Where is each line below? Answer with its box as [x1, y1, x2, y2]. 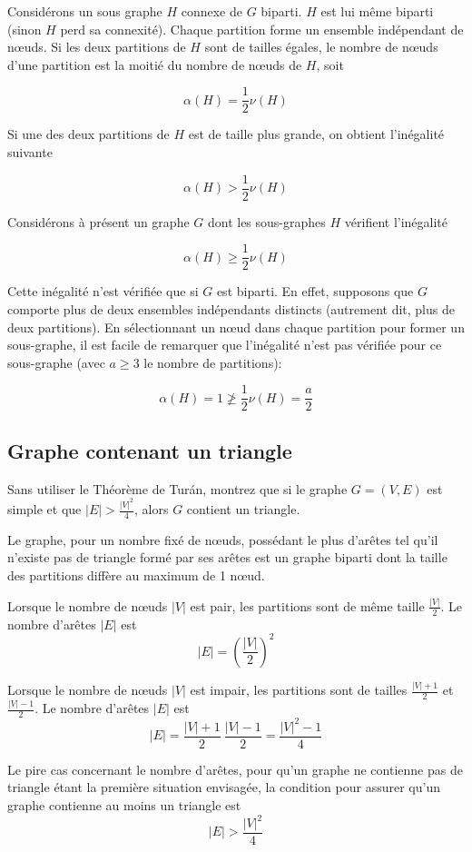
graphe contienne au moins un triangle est [7, 795, 241, 814]
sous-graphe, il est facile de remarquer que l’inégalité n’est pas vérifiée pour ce [7, 335, 442, 354]
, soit [316, 54, 344, 74]
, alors [134, 500, 169, 519]
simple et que [7, 500, 82, 519]
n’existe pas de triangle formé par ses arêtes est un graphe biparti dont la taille [7, 548, 447, 567]
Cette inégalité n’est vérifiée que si [7, 282, 199, 301]
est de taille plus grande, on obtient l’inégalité [188, 124, 445, 144]
